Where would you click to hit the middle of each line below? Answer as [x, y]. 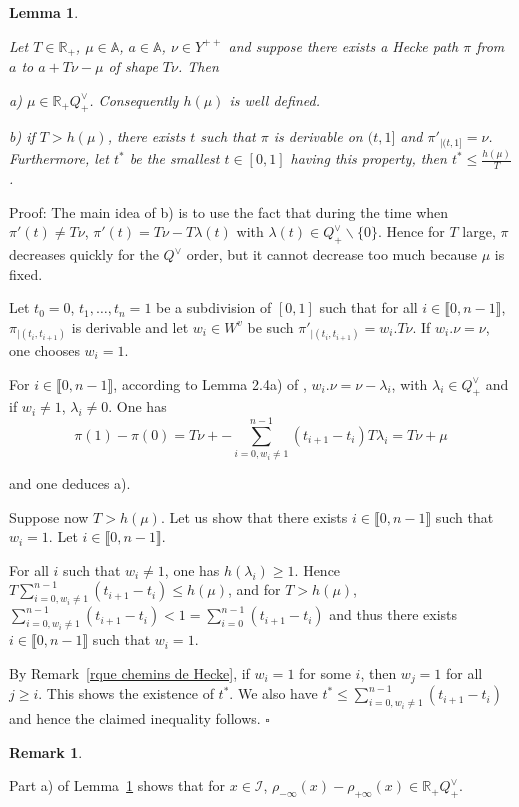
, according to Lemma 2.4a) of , [210, 383]
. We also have [273, 693]
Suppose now [49, 516]
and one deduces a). [70, 483]
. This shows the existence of [126, 693]
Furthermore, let [59, 158]
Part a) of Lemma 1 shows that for [117, 785]
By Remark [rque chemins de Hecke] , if [129, 672]
